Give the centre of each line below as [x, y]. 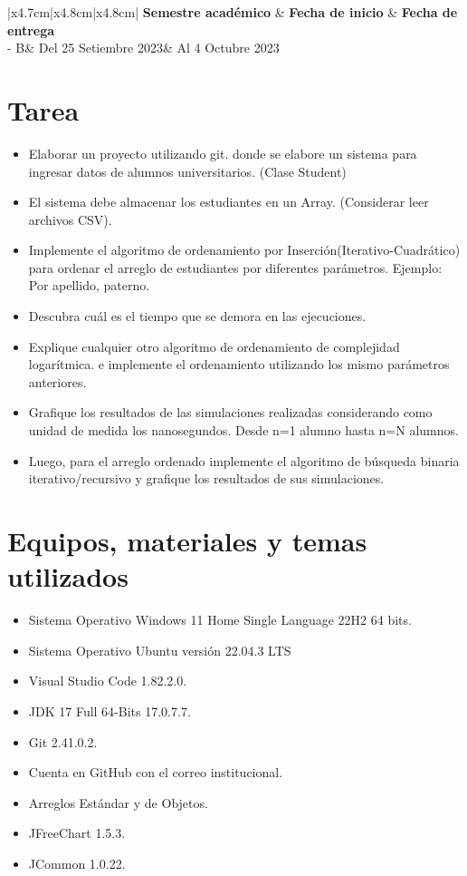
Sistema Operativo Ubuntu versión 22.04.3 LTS [160, 650]
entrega [31, 29]
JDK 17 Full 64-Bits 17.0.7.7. [110, 711]
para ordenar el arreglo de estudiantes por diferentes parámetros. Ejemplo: [235, 267]
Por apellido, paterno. [89, 285]
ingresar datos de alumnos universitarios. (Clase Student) [187, 171]
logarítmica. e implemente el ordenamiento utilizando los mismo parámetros [239, 364]
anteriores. [57, 381]
